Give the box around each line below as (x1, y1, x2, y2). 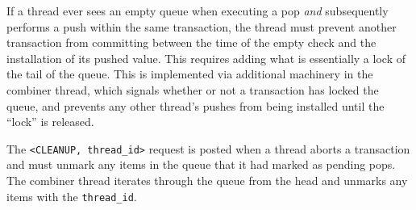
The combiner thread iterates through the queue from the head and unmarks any (6, 172, 408, 188)
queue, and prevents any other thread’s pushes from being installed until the (6, 97, 385, 114)
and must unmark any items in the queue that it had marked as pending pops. (6, 156, 396, 173)
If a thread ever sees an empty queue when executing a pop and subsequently (6, 2, 389, 19)
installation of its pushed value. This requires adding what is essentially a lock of (6, 49, 406, 66)
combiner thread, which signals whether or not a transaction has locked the (6, 81, 379, 98)
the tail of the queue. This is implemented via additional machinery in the (6, 65, 373, 82)
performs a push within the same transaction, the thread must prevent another (6, 18, 397, 35)
